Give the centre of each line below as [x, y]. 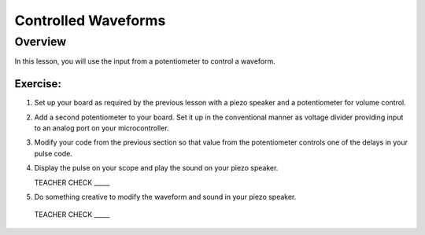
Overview [41, 42]
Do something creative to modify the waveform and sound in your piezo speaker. [165, 197]
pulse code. [53, 153]
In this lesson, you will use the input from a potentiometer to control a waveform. [145, 61]
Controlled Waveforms [90, 20]
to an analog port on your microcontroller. [102, 128]
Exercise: [38, 84]
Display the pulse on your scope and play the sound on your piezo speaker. [156, 168]
